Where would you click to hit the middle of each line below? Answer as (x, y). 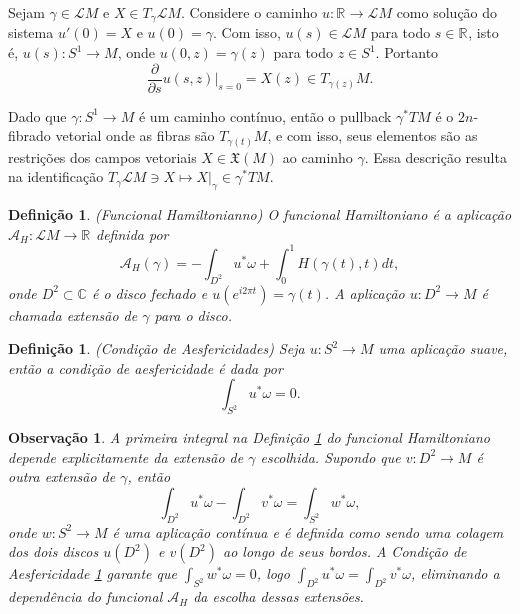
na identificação (56, 176)
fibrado (29, 135)
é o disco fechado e (149, 292)
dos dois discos (53, 551)
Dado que (37, 115)
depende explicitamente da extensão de (126, 456)
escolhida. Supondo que (330, 456)
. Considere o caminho (249, 12)
